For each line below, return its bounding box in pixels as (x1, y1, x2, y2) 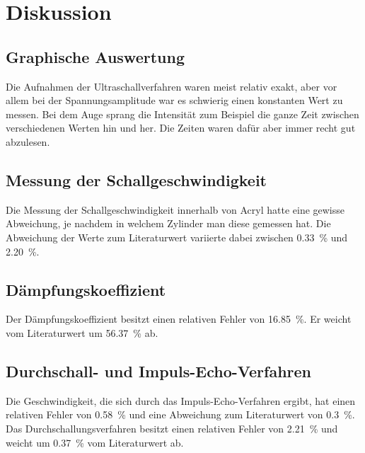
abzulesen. (6, 134, 50, 149)
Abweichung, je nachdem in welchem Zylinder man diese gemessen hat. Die (6, 216, 331, 231)
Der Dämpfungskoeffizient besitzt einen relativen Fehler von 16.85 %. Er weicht (6, 311, 352, 326)
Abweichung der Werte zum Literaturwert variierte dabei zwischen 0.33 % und (6, 229, 348, 244)
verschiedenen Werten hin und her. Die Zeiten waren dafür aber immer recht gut (6, 120, 356, 135)
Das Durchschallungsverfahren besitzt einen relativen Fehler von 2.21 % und (6, 420, 338, 435)
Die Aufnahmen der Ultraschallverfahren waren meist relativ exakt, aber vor (6, 79, 337, 93)
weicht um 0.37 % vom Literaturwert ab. (6, 435, 184, 449)
